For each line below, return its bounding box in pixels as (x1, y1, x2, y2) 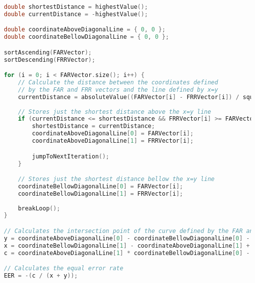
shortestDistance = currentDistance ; (32, 123, 155, 130)
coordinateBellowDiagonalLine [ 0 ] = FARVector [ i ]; (18, 182, 183, 190)
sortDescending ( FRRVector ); (4, 56, 96, 63)
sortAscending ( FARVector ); (4, 49, 92, 56)
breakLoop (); (18, 205, 60, 212)
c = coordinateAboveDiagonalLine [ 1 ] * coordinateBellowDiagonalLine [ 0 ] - (4, 249, 250, 257)
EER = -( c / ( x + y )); (4, 272, 78, 279)
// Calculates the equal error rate (4, 265, 124, 272)
